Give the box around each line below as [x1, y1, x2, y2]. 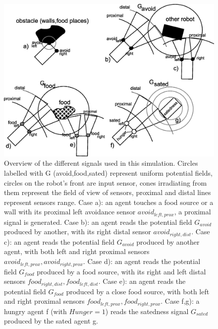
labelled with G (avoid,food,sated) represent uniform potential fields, [4, 168, 213, 178]
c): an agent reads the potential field [4, 236, 114, 247]
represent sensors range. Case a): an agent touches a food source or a [4, 197, 214, 207]
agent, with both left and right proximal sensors [4, 246, 150, 257]
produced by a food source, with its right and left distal [37, 266, 206, 276]
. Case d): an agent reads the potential [83, 256, 201, 266]
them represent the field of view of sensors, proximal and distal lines [4, 187, 211, 197]
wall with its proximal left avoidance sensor [4, 206, 136, 217]
